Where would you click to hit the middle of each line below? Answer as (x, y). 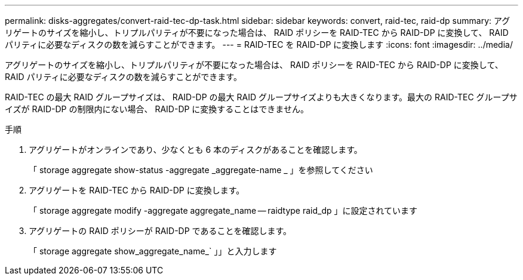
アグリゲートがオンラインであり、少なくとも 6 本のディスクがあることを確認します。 (196, 150)
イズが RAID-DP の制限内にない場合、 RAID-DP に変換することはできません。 (157, 109)
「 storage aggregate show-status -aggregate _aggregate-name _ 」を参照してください (201, 170)
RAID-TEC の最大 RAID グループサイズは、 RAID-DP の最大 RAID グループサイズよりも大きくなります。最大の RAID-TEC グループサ (261, 97)
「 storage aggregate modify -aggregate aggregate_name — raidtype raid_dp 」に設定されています (223, 210)
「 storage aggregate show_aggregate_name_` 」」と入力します (153, 251)
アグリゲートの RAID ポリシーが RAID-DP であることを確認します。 (160, 231)
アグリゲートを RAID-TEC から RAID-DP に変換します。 (137, 190)
